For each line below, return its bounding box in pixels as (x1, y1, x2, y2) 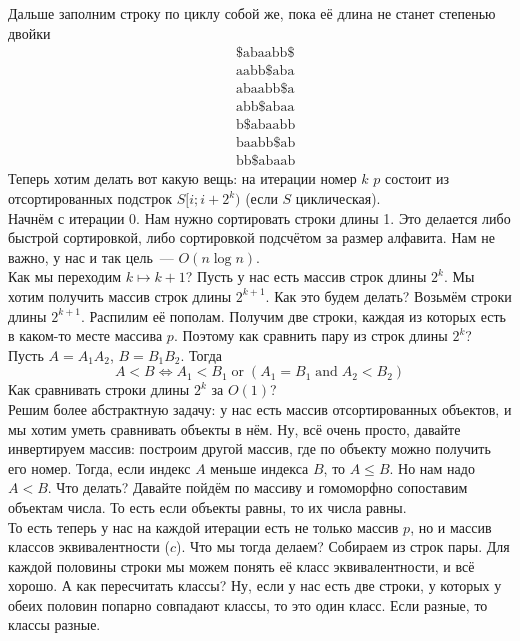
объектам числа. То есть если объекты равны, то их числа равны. (8, 496, 407, 517)
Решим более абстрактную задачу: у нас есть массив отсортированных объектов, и (8, 398, 512, 419)
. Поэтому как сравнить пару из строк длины (173, 325, 448, 346)
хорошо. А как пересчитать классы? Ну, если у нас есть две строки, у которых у (8, 575, 502, 596)
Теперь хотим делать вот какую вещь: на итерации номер (8, 168, 357, 189)
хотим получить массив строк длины (8, 285, 232, 306)
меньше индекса (210, 457, 309, 478)
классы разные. (8, 614, 101, 635)
